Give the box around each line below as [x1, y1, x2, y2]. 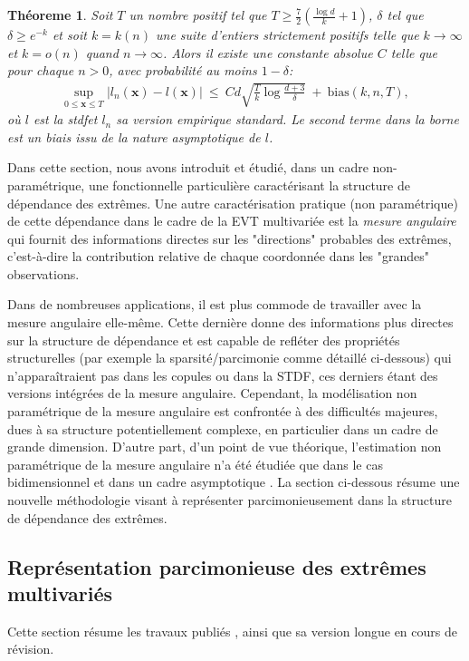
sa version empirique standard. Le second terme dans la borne [116, 110, 459, 129]
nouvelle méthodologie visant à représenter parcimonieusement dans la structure [7, 491, 452, 509]
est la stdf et [33, 110, 98, 129]
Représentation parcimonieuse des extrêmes [7, 552, 426, 580]
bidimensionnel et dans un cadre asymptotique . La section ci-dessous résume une [7, 472, 460, 491]
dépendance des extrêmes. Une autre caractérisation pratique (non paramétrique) [7, 193, 458, 212]
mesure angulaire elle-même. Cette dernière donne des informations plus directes [7, 313, 454, 332]
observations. [7, 264, 80, 283]
